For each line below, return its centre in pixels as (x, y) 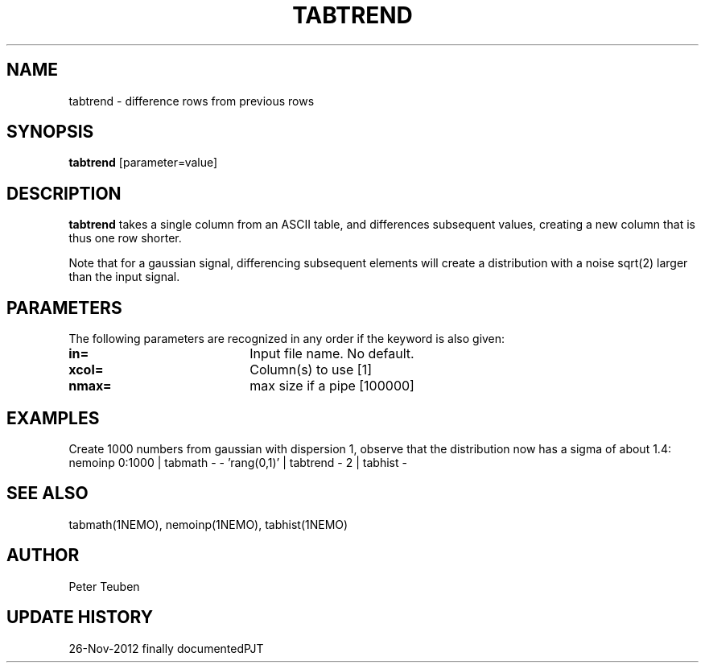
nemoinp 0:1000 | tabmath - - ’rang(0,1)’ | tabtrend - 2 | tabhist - (238, 462)
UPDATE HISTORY (80, 617)
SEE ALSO (47, 493)
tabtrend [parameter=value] (143, 163)
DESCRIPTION (64, 193)
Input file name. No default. (332, 354)
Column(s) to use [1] (311, 370)
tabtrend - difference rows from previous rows (192, 101)
